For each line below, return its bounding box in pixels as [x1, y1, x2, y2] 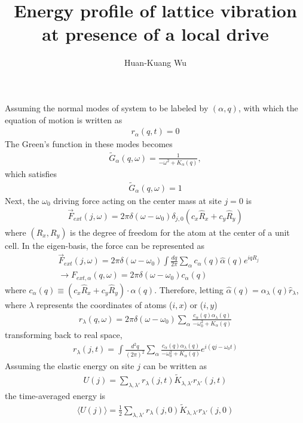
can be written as [143, 360, 207, 372]
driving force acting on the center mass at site [53, 194, 222, 206]
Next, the [5, 194, 39, 206]
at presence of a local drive [42, 22, 269, 46]
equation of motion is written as [5, 113, 123, 126]
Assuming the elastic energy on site [5, 360, 134, 372]
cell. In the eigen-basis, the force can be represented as [5, 239, 205, 251]
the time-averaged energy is [5, 389, 106, 401]
